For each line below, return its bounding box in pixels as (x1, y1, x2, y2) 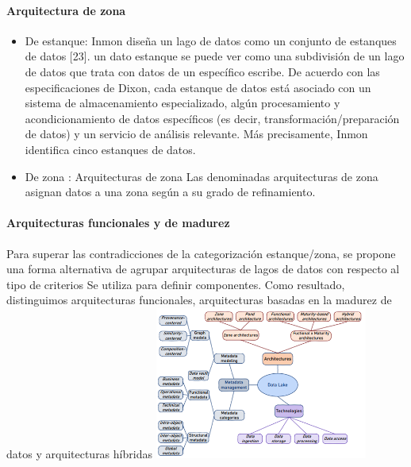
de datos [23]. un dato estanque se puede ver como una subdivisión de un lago (25, 48, 405, 64)
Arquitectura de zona (6, 2, 126, 18)
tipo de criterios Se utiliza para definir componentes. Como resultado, (6, 276, 345, 292)
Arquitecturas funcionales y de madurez (6, 214, 230, 231)
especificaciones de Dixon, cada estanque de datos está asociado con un (25, 79, 371, 95)
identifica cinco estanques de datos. (25, 141, 196, 157)
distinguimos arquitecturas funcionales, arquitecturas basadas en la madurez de (6, 291, 392, 308)
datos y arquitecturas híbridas (6, 445, 152, 461)
